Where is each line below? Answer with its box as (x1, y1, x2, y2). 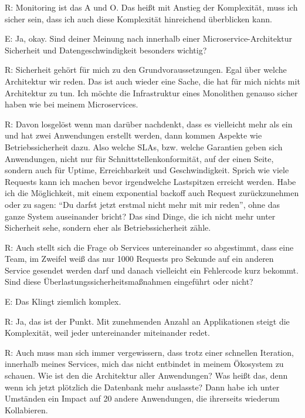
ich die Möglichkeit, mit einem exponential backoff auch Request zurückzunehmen (5, 187, 299, 199)
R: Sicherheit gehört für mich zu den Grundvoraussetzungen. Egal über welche (5, 63, 287, 76)
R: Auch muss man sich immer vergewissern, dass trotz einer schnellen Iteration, (5, 346, 294, 358)
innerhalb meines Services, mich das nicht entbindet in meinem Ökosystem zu (5, 358, 284, 370)
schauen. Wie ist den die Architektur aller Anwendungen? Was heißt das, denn (5, 369, 288, 382)
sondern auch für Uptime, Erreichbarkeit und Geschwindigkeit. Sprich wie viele (5, 164, 289, 176)
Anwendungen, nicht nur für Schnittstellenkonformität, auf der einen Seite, (5, 152, 274, 164)
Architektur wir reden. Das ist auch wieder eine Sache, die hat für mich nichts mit (5, 75, 300, 87)
